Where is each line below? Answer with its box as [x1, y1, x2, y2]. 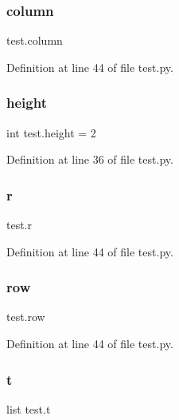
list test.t [6, 400, 51, 417]
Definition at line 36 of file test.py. [6, 151, 173, 168]
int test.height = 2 [6, 124, 96, 141]
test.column [6, 32, 63, 49]
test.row [6, 308, 45, 325]
